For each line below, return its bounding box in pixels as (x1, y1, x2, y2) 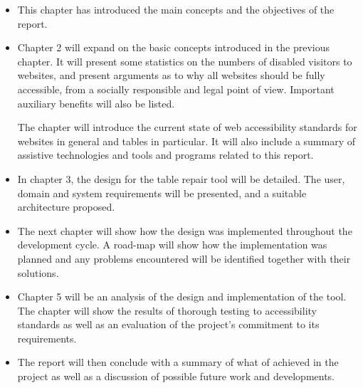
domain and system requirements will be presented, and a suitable (17, 185, 307, 200)
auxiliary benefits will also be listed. (17, 95, 175, 110)
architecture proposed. (17, 199, 115, 214)
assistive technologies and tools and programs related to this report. (17, 147, 314, 162)
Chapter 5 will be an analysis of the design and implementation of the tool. (17, 289, 347, 304)
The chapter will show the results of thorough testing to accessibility (17, 303, 317, 318)
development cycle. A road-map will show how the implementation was (17, 237, 327, 252)
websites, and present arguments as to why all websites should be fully (17, 68, 325, 83)
